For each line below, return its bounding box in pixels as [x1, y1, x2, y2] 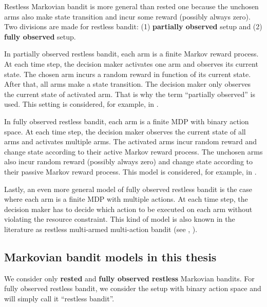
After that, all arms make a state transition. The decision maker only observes [4, 79, 251, 89]
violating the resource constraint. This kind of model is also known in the [4, 214, 235, 224]
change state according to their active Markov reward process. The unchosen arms [4, 146, 263, 157]
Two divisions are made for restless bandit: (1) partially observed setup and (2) [4, 21, 262, 32]
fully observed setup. [4, 31, 76, 42]
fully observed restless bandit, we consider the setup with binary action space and [4, 283, 261, 294]
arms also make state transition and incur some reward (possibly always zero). [4, 11, 251, 22]
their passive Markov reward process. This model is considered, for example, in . [4, 166, 257, 177]
